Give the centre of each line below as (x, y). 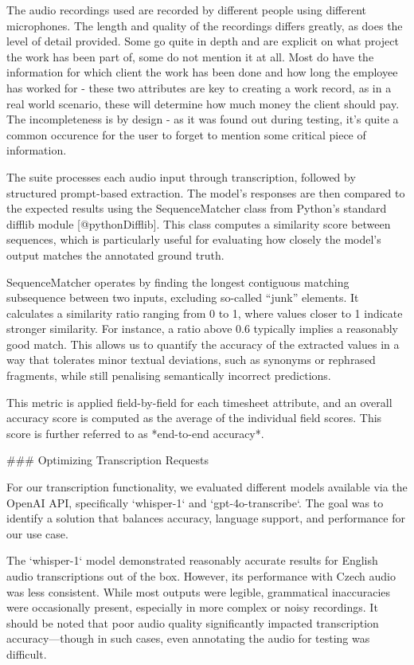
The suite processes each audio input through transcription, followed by (181, 176)
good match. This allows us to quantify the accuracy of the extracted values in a (203, 344)
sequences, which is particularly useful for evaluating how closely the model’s (194, 239)
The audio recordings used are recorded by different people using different (187, 10)
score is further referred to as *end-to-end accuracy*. (135, 433)
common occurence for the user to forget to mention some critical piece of (186, 134)
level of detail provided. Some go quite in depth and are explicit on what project (203, 41)
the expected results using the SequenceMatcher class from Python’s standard (197, 208)
